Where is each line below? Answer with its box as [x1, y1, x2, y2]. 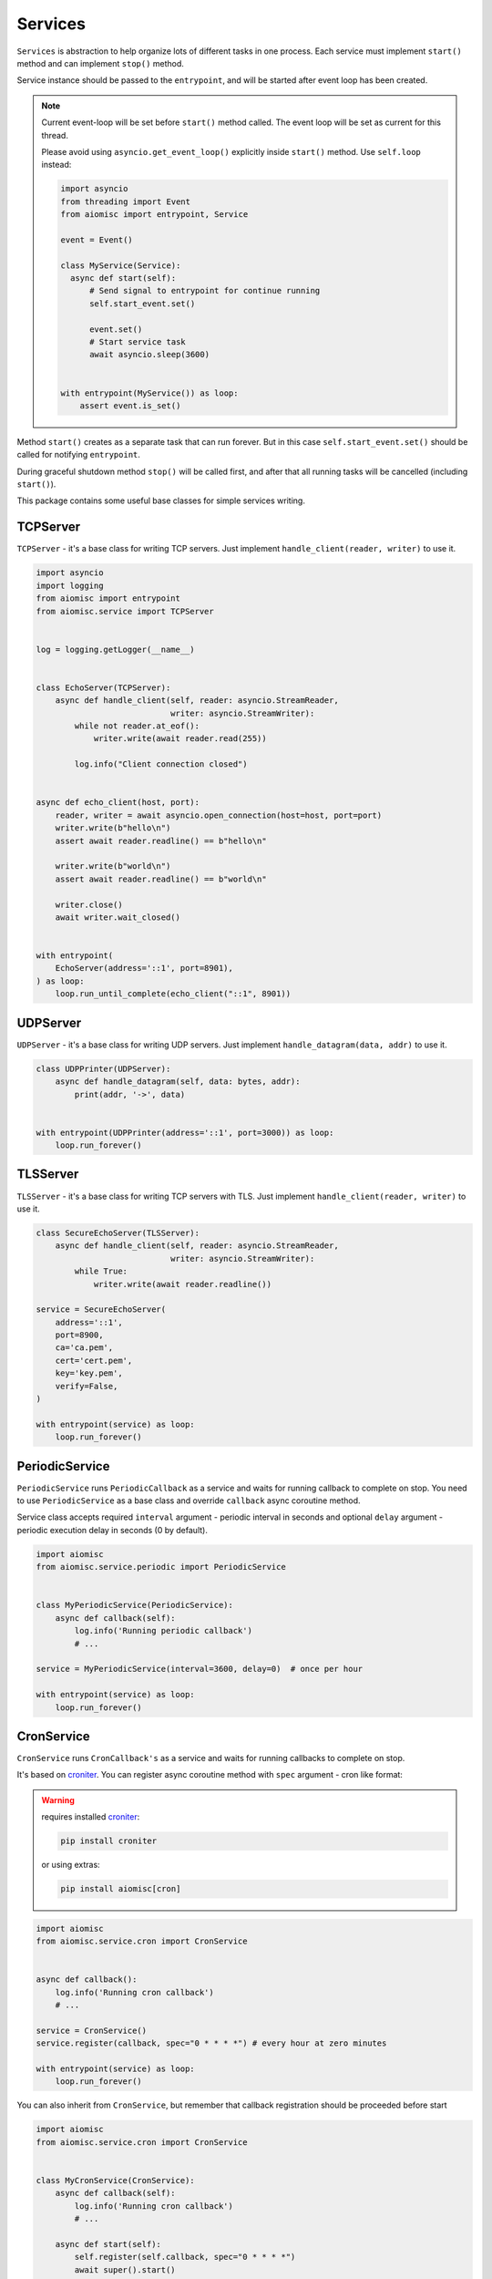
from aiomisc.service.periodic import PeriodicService [36, 1562, 286, 1573]
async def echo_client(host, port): [36, 798, 200, 808]
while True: [74, 1266, 128, 1276]
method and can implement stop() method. [16, 57, 184, 68]
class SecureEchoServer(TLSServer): [36, 1227, 200, 1238]
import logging [36, 580, 104, 591]
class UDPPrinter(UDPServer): [36, 1063, 171, 1074]
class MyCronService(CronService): [36, 2175, 195, 2185]
